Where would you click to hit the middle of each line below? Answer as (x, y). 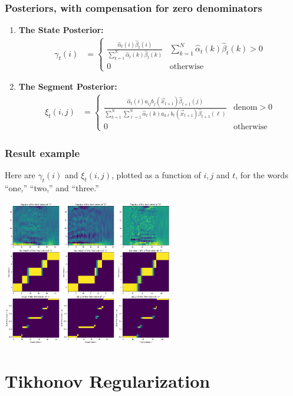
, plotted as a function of (156, 175)
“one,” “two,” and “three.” (52, 188)
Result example (42, 153)
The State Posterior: (61, 30)
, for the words (262, 175)
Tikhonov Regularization (108, 381)
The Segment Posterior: (68, 86)
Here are (20, 175)
